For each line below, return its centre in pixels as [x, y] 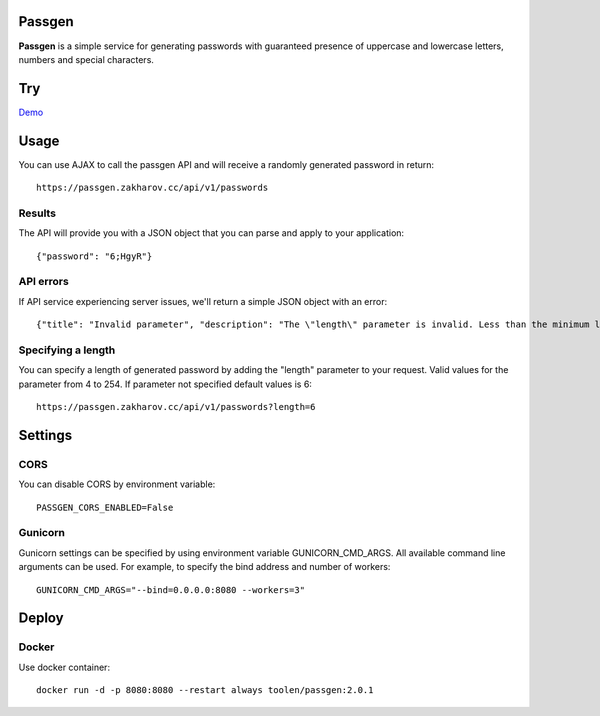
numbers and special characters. [86, 59]
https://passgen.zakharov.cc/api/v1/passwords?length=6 [176, 407]
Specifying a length [67, 350]
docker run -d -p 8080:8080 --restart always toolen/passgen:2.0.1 [205, 690]
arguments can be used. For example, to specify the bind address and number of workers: [204, 567]
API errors [43, 282]
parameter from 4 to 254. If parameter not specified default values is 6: [165, 384]
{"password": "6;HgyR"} [94, 256]
